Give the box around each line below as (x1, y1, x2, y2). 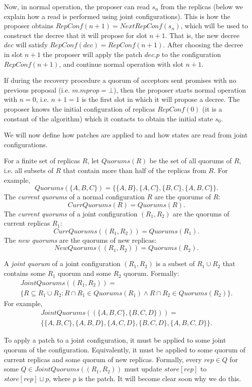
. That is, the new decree (165, 30, 240, 40)
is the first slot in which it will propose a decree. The (81, 94, 240, 104)
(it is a (202, 103, 222, 114)
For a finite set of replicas (4, 155, 80, 166)
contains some (4, 268, 46, 278)
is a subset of (156, 258, 195, 269)
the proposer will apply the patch (43, 49, 143, 59)
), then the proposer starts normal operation (113, 84, 246, 95)
